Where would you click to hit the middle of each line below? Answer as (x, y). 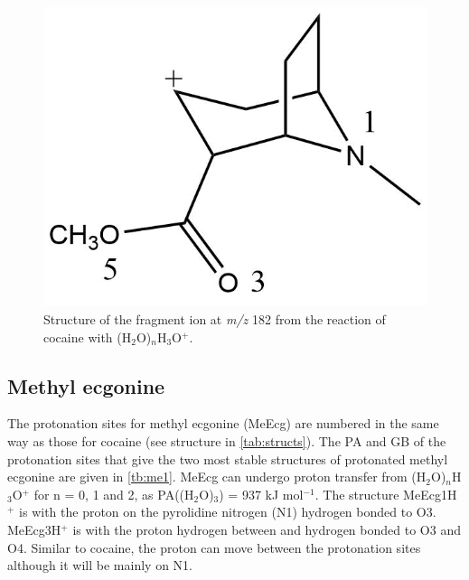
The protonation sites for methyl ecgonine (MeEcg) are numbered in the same (223, 423)
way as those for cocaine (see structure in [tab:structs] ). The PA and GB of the (227, 441)
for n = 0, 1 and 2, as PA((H (114, 494)
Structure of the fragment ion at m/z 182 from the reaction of (215, 319)
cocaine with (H (88, 337)
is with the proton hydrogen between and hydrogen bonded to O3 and (267, 529)
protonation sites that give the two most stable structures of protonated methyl (228, 458)
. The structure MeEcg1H (386, 494)
